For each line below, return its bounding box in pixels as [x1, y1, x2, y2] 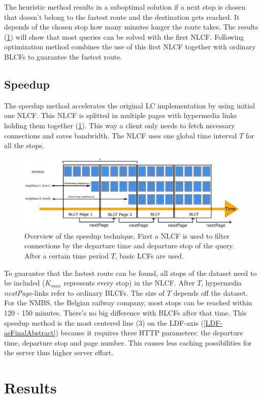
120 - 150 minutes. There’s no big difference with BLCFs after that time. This [4, 307, 247, 318]
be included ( [4, 277, 45, 288]
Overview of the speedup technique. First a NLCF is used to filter [24, 230, 230, 241]
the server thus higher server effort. [4, 347, 114, 358]
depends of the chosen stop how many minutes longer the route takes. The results [4, 21, 258, 32]
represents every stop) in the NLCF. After [63, 277, 195, 288]
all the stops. [4, 140, 44, 151]
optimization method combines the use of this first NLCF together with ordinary [4, 41, 256, 52]
